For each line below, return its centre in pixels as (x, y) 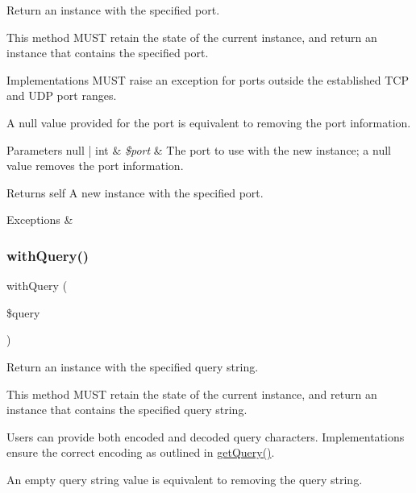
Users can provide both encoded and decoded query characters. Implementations (206, 436)
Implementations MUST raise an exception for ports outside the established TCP (208, 79)
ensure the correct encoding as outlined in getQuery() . (141, 452)
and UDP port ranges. (62, 95)
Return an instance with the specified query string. (133, 366)
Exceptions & (40, 220)
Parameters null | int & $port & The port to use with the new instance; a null (199, 149)
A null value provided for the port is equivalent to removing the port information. (209, 122)
